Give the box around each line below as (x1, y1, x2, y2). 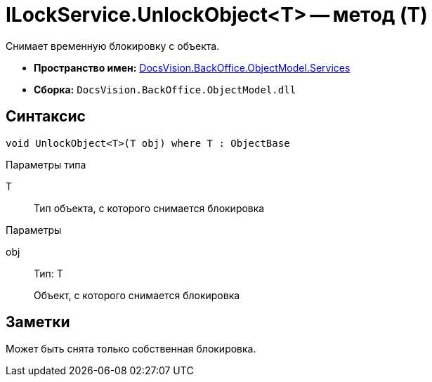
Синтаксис (6, 107, 86, 126)
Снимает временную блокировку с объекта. (6, 39, 220, 52)
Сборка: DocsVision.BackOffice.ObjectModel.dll (34, 83, 296, 95)
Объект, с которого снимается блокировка (34, 289, 240, 301)
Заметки (6, 313, 70, 331)
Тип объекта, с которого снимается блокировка (34, 202, 265, 214)
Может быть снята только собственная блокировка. (6, 343, 256, 355)
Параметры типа (6, 158, 86, 171)
